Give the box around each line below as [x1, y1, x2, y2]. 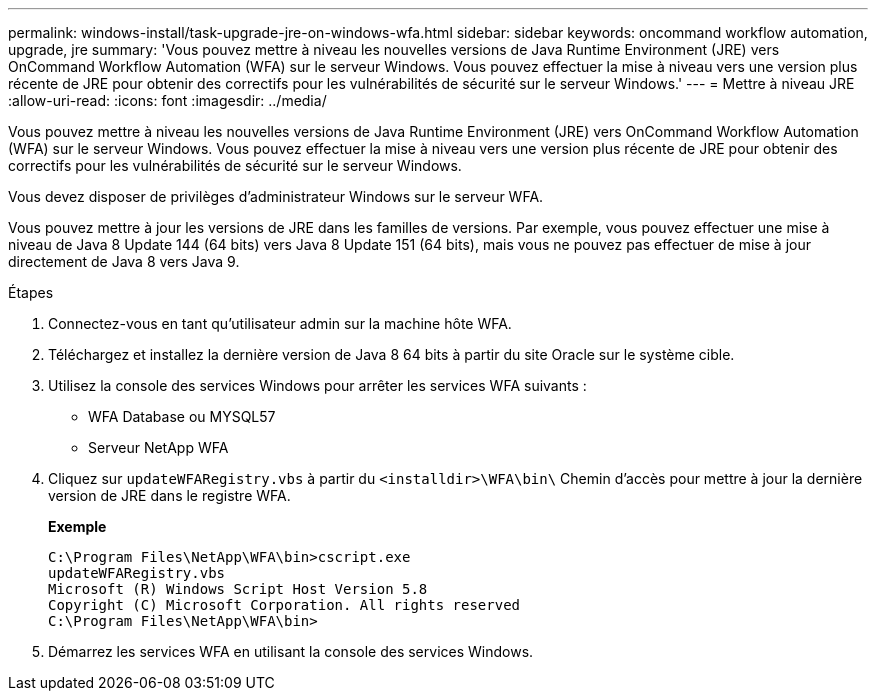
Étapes [8, 284, 54, 301]
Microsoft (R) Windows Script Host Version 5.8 [48, 581, 428, 597]
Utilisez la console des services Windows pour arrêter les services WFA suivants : [48, 377, 587, 394]
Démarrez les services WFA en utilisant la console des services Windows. [48, 643, 534, 660]
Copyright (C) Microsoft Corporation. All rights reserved [48, 597, 521, 613]
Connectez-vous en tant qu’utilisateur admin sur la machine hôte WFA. [48, 315, 512, 332]
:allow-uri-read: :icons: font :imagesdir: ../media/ [8, 92, 327, 109]
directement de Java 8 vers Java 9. [8, 253, 240, 270]
